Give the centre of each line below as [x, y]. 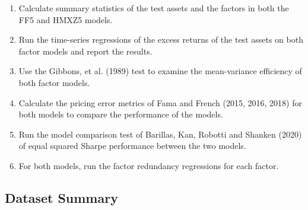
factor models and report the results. [85, 51]
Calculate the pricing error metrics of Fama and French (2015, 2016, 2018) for [160, 102]
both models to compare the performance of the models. [121, 114]
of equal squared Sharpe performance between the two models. [132, 146]
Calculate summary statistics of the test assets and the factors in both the [154, 8]
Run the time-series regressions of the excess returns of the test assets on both [161, 39]
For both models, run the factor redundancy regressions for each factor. [149, 165]
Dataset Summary [61, 197]
